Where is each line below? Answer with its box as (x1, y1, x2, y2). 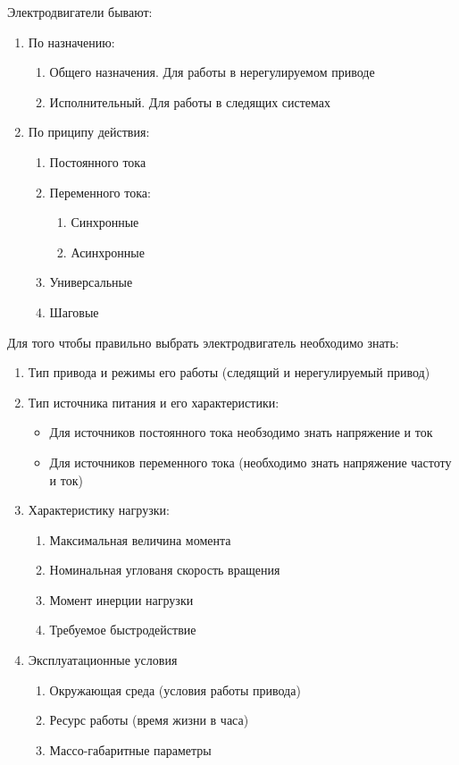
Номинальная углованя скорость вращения (49, 560, 280, 579)
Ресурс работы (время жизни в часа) (49, 710, 249, 729)
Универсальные (49, 273, 133, 291)
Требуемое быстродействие (49, 620, 196, 639)
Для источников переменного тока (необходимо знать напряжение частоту (49, 452, 452, 471)
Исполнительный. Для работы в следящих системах (49, 92, 331, 111)
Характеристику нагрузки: (28, 500, 170, 519)
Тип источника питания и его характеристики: (28, 392, 280, 411)
